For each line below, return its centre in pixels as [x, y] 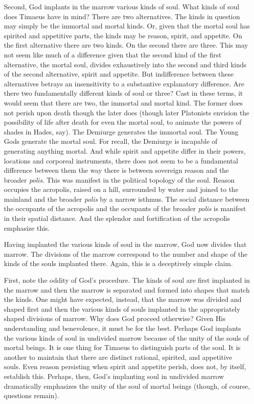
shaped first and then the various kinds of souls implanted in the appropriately [122, 309]
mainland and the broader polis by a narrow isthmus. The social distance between [127, 199]
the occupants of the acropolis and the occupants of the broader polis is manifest [125, 208]
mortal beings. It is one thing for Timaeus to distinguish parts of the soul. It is [122, 347]
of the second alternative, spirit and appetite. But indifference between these [119, 74]
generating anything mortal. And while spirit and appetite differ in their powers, [125, 150]
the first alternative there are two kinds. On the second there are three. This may [126, 45]
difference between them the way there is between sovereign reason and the [116, 170]
